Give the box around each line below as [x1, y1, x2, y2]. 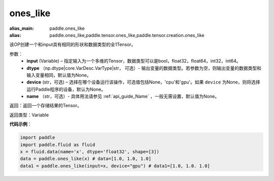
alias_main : [9, 25, 34, 31]
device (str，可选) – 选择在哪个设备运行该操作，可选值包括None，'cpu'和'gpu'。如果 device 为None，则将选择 [26, 79, 261, 85]
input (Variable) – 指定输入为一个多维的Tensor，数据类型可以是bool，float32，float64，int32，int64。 [26, 58, 241, 64]
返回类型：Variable [9, 112, 49, 118]
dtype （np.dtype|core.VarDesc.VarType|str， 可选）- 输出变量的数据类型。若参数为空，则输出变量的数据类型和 [26, 65, 261, 71]
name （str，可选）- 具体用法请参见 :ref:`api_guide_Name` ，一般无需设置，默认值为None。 [26, 94, 220, 100]
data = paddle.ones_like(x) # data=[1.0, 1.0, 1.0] [20, 156, 152, 162]
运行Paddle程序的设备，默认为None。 [26, 86, 106, 92]
